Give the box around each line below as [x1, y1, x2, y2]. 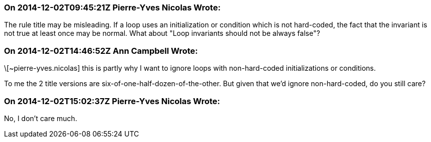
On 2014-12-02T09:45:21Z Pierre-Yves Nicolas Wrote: [4, 2, 221, 12]
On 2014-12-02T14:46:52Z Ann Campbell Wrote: [4, 45, 198, 56]
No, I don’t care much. [4, 114, 77, 123]
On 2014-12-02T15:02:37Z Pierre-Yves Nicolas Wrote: [4, 96, 221, 106]
